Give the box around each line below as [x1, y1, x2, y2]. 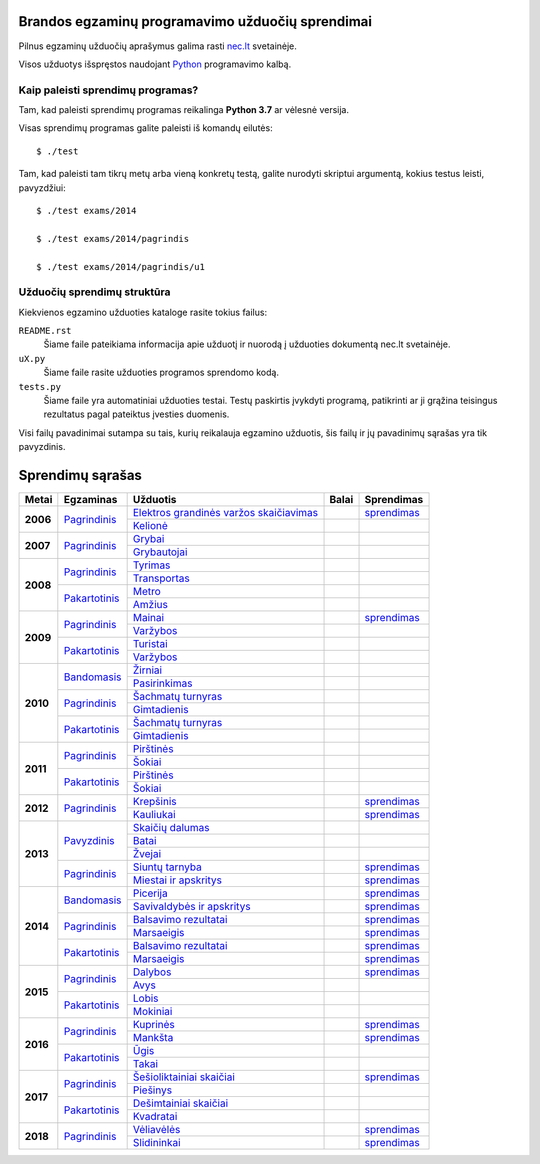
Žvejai [132, 847, 162, 861]
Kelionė [132, 519, 169, 533]
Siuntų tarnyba [132, 860, 202, 874]
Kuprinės [132, 1018, 175, 1032]
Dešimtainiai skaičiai [132, 1096, 229, 1110]
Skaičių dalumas [132, 821, 210, 835]
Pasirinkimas [132, 676, 193, 690]
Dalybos [132, 965, 172, 979]
